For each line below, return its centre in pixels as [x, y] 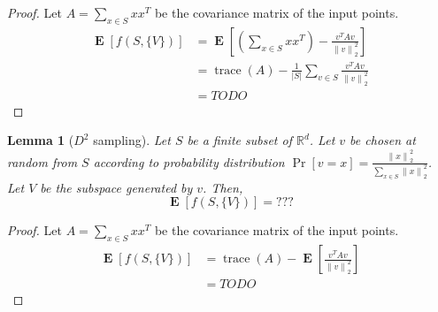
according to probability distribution [189, 161]
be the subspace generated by [116, 187]
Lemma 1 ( [41, 140]
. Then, [223, 187]
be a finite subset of [239, 140]
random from [42, 161]
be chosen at [383, 140]
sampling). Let [132, 140]
